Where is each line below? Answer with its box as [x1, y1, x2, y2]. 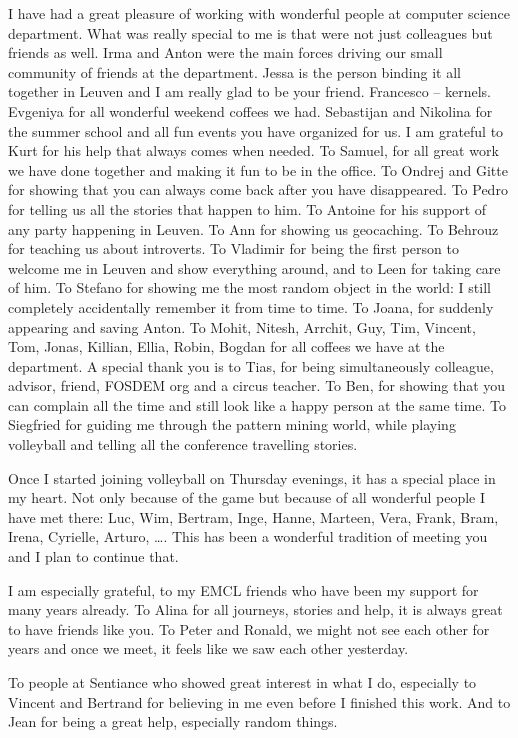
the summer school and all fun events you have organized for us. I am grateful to [8, 120, 504, 141]
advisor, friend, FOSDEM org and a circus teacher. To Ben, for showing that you [8, 375, 506, 396]
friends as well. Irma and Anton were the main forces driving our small [8, 42, 443, 63]
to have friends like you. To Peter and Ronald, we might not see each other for [8, 618, 490, 639]
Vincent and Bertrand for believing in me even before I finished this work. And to [8, 691, 511, 712]
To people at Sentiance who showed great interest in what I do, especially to [8, 672, 477, 692]
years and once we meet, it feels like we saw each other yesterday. [8, 638, 409, 659]
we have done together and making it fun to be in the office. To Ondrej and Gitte [8, 159, 508, 180]
